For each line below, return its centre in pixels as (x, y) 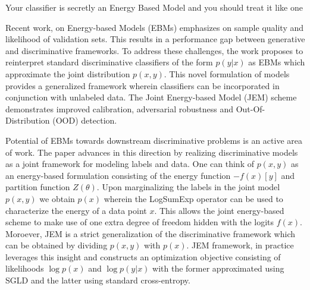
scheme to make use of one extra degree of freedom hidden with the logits (140, 222)
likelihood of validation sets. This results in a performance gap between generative (155, 39)
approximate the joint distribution (68, 73)
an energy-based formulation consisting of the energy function (118, 175)
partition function (38, 187)
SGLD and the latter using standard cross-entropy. (98, 280)
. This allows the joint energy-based (219, 210)
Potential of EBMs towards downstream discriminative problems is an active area (154, 140)
